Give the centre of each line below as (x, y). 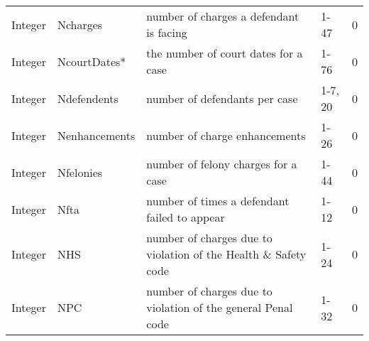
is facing (167, 32)
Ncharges (80, 24)
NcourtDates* (92, 61)
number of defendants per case (222, 98)
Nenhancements (96, 135)
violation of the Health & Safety (226, 254)
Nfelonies (80, 172)
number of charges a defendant (223, 16)
